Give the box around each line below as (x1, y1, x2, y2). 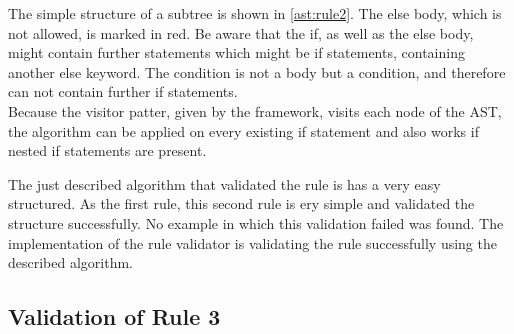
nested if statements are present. (8, 140, 207, 161)
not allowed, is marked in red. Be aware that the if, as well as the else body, (8, 22, 474, 43)
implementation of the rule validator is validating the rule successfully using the (8, 232, 497, 253)
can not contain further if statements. (8, 81, 238, 102)
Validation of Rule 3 (8, 301, 221, 332)
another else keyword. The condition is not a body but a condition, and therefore (8, 61, 506, 82)
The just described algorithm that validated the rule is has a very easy (8, 173, 441, 194)
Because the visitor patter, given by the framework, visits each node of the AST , (8, 100, 502, 121)
